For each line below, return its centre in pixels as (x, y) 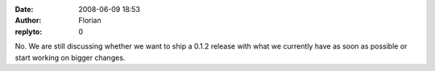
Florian (90, 21)
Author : (28, 21)
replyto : (29, 31)
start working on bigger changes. (70, 57)
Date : (24, 9)
